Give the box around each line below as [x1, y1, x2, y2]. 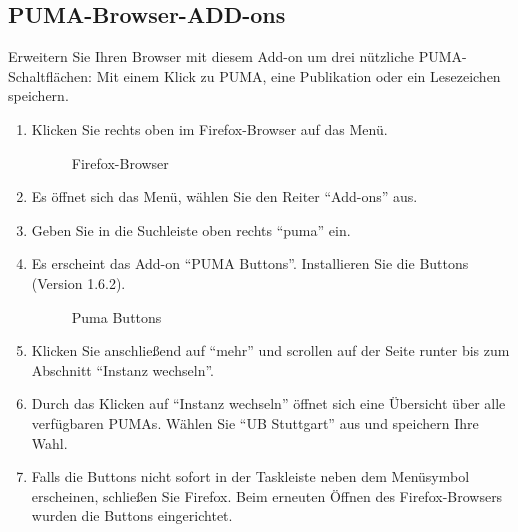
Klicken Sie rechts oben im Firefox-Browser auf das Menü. [31, 118, 388, 139]
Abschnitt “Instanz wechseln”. [31, 359, 215, 380]
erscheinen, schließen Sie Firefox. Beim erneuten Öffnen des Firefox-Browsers [31, 485, 503, 506]
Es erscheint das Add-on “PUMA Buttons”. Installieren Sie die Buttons [31, 253, 469, 274]
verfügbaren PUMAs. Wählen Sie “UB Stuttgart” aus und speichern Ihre [31, 412, 479, 433]
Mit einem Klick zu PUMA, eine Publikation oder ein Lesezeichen [96, 65, 501, 86]
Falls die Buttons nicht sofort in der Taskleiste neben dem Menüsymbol [31, 466, 470, 487]
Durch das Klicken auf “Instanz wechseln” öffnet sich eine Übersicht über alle [31, 393, 506, 414]
